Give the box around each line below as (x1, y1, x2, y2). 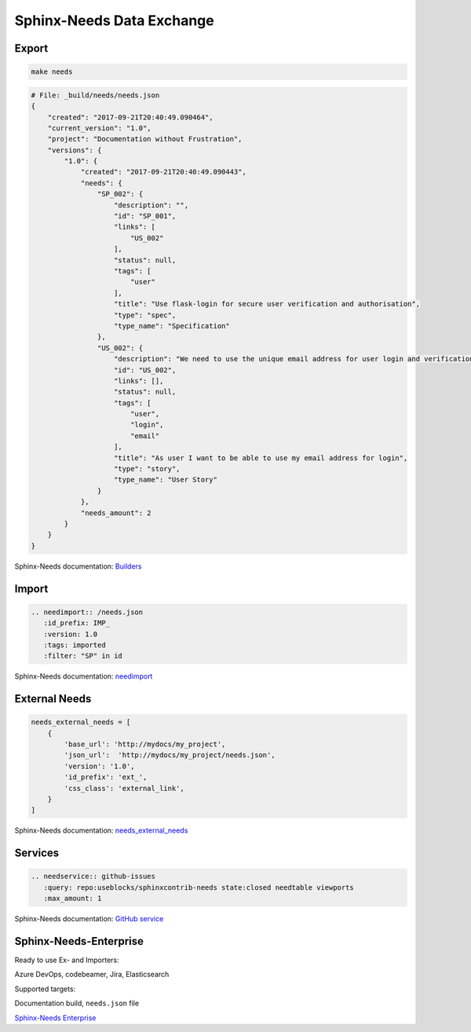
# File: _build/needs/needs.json (31, 90, 160, 100)
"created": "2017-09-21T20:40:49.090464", (47, 112, 214, 122)
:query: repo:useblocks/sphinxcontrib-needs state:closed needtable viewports (43, 883, 355, 891)
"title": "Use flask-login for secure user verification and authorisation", (114, 299, 420, 309)
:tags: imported (43, 640, 106, 650)
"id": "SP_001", (114, 212, 177, 221)
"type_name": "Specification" (114, 321, 231, 330)
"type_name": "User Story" (114, 475, 217, 485)
